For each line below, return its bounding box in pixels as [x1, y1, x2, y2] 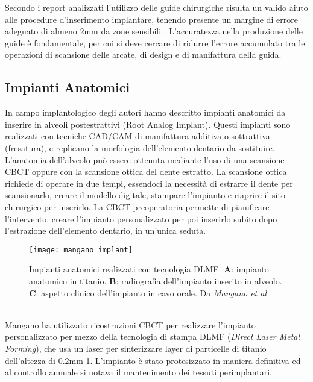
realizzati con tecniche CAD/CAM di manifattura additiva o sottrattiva [5, 130, 270, 142]
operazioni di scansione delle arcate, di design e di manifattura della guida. [5, 48, 282, 61]
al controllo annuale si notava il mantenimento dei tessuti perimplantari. [5, 366, 272, 378]
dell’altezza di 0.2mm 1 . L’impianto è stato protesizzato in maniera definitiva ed [5, 354, 301, 366]
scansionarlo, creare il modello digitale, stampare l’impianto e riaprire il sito [5, 189, 285, 201]
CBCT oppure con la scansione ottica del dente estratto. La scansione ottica [5, 165, 287, 178]
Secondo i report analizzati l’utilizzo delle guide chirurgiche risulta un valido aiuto [5, 1, 308, 13]
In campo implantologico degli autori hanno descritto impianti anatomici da [5, 106, 286, 119]
